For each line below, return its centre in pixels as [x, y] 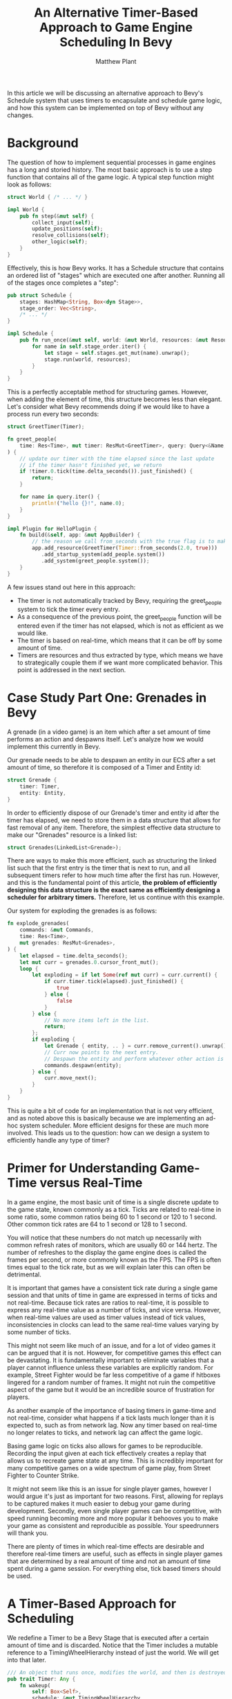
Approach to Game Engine [116, 27]
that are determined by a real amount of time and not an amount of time [109, 1561]
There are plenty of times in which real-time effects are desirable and [106, 1546]
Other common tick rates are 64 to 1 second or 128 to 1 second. [97, 1224]
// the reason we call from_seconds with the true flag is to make [131, 542]
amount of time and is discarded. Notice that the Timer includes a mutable [113, 1645]
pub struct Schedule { [40, 295]
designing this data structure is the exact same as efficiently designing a [114, 890]
